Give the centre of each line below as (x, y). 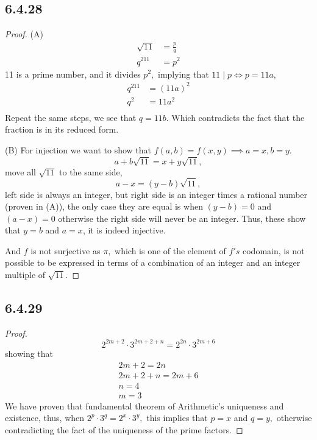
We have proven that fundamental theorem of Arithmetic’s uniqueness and (144, 405)
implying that (183, 74)
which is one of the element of (170, 250)
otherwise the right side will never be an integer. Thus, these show (182, 218)
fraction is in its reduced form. (62, 129)
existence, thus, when (45, 418)
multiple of (25, 275)
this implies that (177, 418)
